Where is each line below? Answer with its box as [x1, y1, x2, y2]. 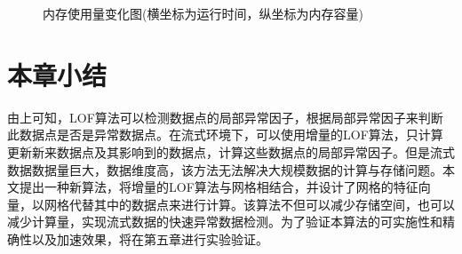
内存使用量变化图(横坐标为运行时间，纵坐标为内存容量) [43, 4, 363, 22]
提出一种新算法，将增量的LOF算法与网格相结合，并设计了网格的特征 [19, 178, 418, 196]
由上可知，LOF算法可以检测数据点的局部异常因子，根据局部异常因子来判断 [7, 107, 443, 126]
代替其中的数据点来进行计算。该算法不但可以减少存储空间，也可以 [68, 194, 455, 213]
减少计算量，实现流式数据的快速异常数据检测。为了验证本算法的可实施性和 [7, 212, 442, 231]
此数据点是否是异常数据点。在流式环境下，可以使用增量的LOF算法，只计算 [7, 125, 443, 144]
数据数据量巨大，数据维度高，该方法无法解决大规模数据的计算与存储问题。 [7, 160, 442, 179]
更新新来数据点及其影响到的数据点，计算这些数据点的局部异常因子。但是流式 [7, 142, 455, 161]
